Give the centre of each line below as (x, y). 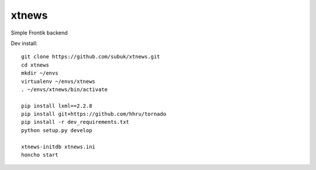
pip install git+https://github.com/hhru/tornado (94, 114)
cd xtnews (35, 65)
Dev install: (24, 43)
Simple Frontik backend (39, 33)
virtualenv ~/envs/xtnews (59, 81)
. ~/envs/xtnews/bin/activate (65, 89)
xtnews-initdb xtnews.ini (59, 147)
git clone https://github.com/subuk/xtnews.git (91, 57)
